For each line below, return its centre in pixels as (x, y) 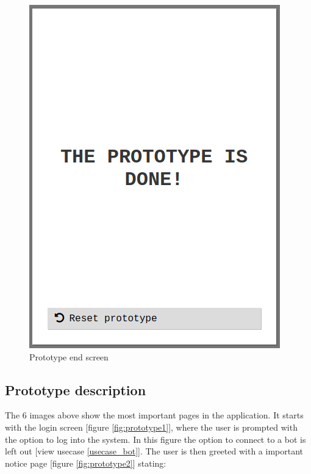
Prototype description (76, 389)
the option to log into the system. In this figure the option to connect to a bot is (155, 439)
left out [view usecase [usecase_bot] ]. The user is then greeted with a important (154, 451)
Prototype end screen (69, 356)
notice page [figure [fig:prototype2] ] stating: (86, 463)
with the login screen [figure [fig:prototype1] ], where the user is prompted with (151, 427)
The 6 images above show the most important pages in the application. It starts (154, 415)
